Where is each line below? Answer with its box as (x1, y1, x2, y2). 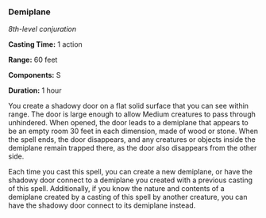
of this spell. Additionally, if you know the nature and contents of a (8, 184, 225, 193)
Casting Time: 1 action (8, 40, 83, 49)
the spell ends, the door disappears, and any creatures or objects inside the (8, 135, 256, 144)
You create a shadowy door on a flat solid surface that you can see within (8, 101, 249, 111)
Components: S (8, 71, 61, 80)
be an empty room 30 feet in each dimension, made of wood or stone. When (8, 126, 259, 136)
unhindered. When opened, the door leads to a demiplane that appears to (8, 118, 249, 128)
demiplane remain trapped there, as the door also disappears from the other (8, 143, 257, 153)
